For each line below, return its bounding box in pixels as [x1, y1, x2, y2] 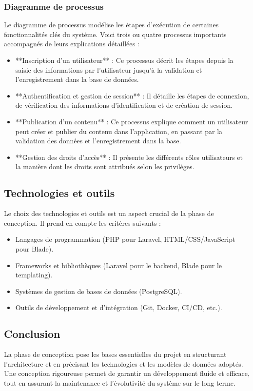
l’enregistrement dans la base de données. [15, 74, 139, 84]
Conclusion [4, 326, 60, 341]
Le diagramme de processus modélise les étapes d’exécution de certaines [4, 20, 219, 30]
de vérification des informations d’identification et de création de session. [15, 100, 233, 110]
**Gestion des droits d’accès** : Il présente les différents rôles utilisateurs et [15, 152, 243, 162]
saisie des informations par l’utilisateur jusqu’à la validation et [15, 64, 202, 75]
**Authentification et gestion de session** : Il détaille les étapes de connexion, [15, 90, 249, 100]
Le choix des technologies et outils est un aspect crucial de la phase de [4, 208, 214, 218]
